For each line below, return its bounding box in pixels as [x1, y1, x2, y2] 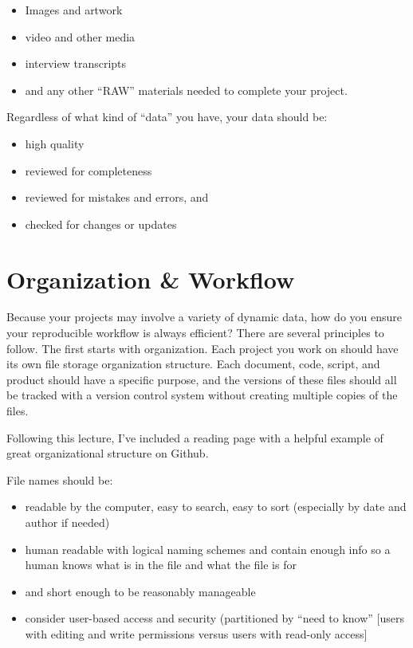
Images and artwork [25, 2, 123, 18]
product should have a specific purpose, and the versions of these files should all [6, 371, 397, 387]
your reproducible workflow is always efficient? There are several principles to [6, 324, 384, 341]
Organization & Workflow [6, 262, 295, 295]
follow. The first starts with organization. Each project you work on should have [6, 340, 399, 356]
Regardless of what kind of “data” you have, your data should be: [6, 108, 328, 125]
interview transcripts [25, 55, 127, 72]
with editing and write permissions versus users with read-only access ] [25, 625, 368, 642]
